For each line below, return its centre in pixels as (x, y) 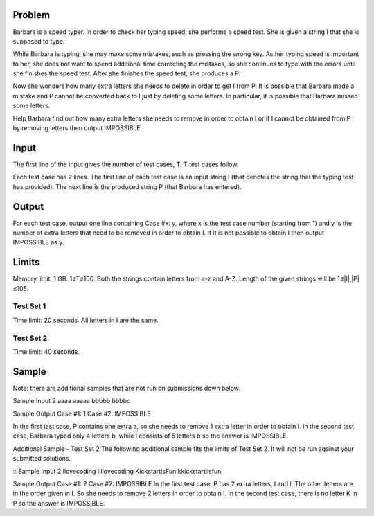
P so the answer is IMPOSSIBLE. (59, 503)
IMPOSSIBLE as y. (38, 242)
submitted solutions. (42, 459)
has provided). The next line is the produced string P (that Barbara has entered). (127, 186)
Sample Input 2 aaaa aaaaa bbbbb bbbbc (72, 401)
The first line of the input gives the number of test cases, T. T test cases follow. (126, 164)
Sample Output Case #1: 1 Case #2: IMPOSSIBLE (82, 413)
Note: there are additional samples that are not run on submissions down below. (126, 388)
